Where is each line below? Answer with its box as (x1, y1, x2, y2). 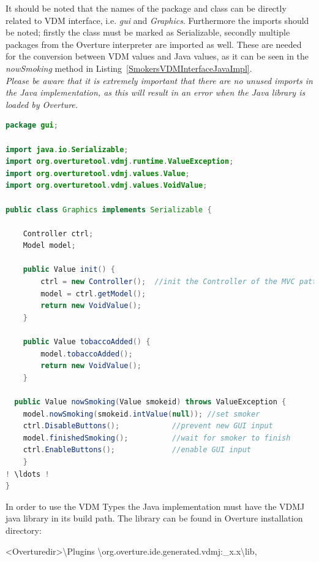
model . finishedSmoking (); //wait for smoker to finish (23, 433, 291, 442)
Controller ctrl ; (23, 229, 94, 238)
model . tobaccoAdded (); (40, 349, 133, 358)
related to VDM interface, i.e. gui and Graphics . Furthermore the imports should (6, 13, 309, 26)
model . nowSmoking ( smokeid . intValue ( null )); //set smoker (23, 409, 260, 418)
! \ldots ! (6, 469, 50, 479)
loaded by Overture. (6, 98, 78, 110)
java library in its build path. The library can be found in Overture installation (6, 512, 303, 525)
